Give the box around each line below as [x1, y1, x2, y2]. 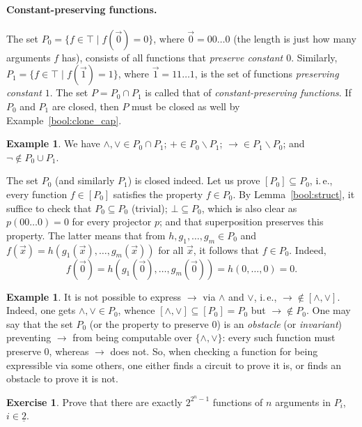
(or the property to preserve [89, 316, 209, 331]
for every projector [72, 214, 152, 229]
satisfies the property [113, 186, 203, 201]
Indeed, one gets [6, 303, 76, 317]
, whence [118, 303, 155, 317]
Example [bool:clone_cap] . [6, 112, 122, 127]
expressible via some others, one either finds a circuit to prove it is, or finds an [6, 357, 342, 372]
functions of [212, 394, 263, 409]
